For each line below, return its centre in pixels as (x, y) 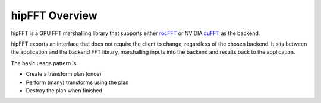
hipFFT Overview (54, 15)
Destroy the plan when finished (64, 90)
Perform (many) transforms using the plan (77, 82)
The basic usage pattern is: (45, 63)
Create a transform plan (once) (64, 74)
